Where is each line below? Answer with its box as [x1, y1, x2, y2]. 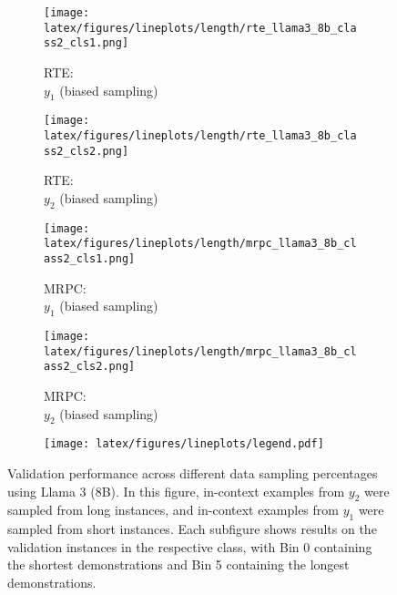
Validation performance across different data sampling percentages [7, 464, 378, 483]
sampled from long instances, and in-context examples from [7, 500, 339, 519]
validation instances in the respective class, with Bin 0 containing [7, 537, 372, 556]
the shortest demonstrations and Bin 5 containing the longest [7, 555, 350, 574]
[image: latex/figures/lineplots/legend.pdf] [44, 437, 324, 451]
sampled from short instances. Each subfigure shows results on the [7, 519, 377, 539]
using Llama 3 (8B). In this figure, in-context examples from [7, 481, 345, 500]
